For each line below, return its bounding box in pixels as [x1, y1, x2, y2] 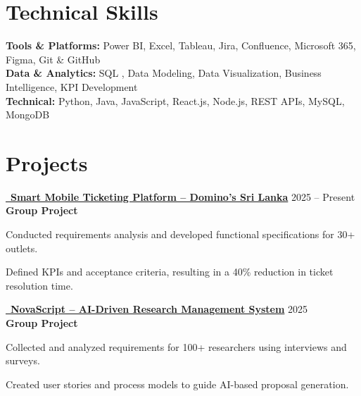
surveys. [6, 353, 40, 368]
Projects [6, 148, 88, 177]
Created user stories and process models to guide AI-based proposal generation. [6, 376, 349, 391]
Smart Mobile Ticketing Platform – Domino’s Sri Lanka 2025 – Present [11, 189, 355, 204]
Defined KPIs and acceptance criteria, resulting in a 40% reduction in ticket [6, 264, 334, 279]
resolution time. [6, 278, 73, 292]
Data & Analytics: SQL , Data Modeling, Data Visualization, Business [6, 66, 322, 80]
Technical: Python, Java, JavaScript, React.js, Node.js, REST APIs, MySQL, [6, 93, 345, 108]
